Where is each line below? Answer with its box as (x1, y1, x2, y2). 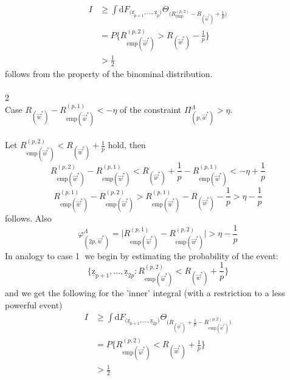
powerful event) (5, 298, 63, 311)
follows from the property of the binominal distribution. (5, 67, 213, 80)
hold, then (108, 138, 146, 151)
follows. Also (5, 212, 52, 225)
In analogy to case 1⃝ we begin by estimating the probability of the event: (5, 249, 278, 262)
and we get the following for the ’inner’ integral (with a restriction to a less (5, 287, 285, 299)
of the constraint (120, 103, 182, 116)
